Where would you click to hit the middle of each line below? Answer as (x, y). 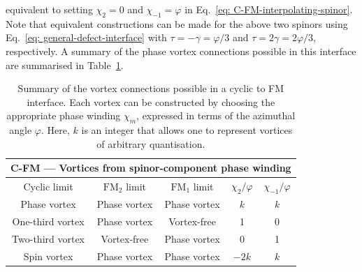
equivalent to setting (49, 9)
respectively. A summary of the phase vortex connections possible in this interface (181, 51)
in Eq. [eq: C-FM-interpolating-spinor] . (269, 9)
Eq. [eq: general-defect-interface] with (86, 37)
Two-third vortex (49, 238)
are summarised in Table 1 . (65, 65)
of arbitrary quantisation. (151, 143)
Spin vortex (48, 256)
